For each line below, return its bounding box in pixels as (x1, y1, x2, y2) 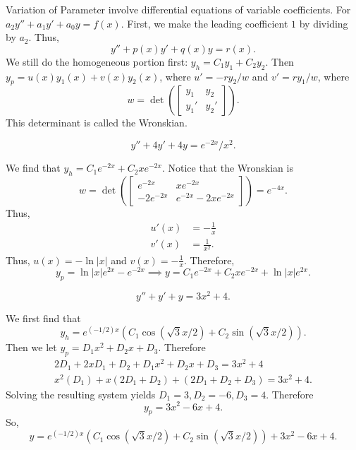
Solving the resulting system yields (6, 386, 156, 401)
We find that (6, 160, 61, 175)
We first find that (6, 311, 81, 326)
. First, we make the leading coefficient (121, 16, 288, 30)
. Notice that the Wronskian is (161, 160, 293, 175)
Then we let (6, 340, 57, 355)
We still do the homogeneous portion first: (6, 54, 188, 69)
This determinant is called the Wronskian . (6, 115, 188, 130)
